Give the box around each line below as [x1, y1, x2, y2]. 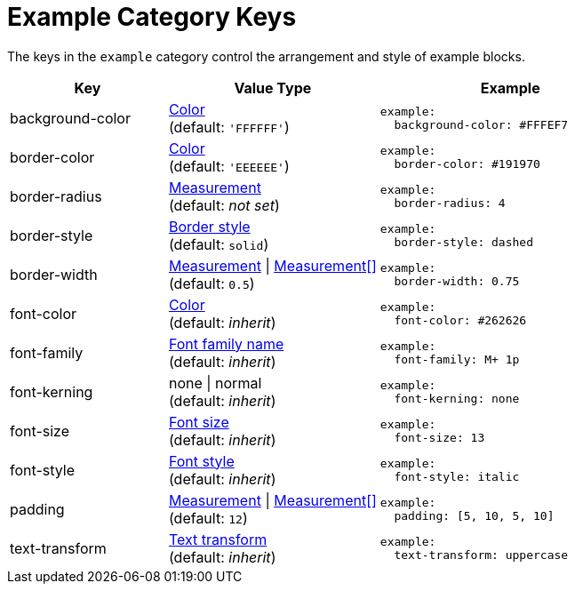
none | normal [168, 373, 262, 392]
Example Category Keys [7, 2, 297, 32]
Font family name [168, 334, 284, 353]
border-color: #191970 [394, 156, 540, 171]
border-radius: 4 [394, 196, 506, 210]
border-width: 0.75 [394, 274, 520, 288]
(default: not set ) [168, 196, 280, 214]
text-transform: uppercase [394, 547, 569, 562]
